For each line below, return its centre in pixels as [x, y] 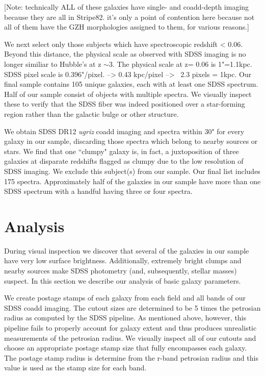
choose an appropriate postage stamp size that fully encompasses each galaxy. [126, 348]
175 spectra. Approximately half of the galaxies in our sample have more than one [132, 181]
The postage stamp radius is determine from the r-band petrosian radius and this [131, 357]
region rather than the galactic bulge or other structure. [91, 114]
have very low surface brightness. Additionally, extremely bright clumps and [123, 260]
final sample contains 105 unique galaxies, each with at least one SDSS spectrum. [131, 84]
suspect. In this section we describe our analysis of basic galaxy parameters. [123, 280]
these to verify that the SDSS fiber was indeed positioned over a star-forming [125, 104]
